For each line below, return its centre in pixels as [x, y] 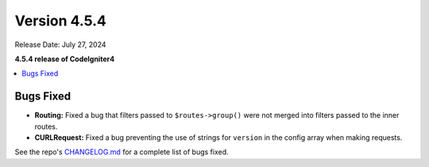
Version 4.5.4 [61, 21]
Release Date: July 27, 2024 [60, 45]
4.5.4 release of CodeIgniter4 [65, 59]
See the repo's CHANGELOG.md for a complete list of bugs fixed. [122, 152]
